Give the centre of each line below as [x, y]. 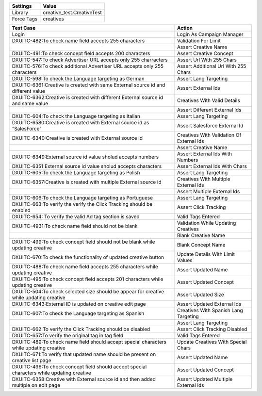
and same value [30, 103]
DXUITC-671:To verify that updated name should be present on [84, 354]
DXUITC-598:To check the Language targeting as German [78, 79]
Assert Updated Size [201, 295]
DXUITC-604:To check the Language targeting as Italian [76, 116]
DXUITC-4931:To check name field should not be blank [75, 226]
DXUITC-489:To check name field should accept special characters [89, 342]
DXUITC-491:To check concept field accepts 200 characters [81, 53]
